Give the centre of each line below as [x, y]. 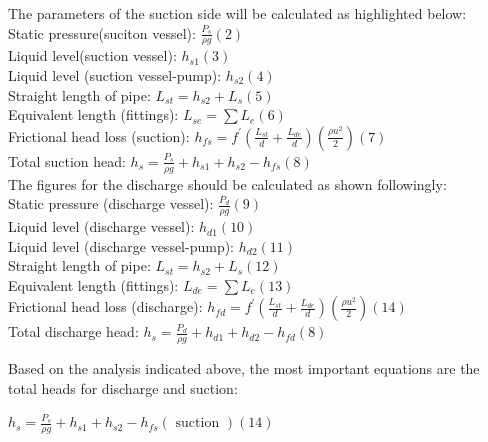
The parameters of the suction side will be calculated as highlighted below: [237, 13]
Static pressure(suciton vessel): [102, 32]
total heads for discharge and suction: [123, 387]
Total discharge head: [73, 331]
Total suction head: [67, 160]
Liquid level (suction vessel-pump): [115, 75]
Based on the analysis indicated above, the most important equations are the [244, 368]
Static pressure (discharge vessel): [111, 203]
